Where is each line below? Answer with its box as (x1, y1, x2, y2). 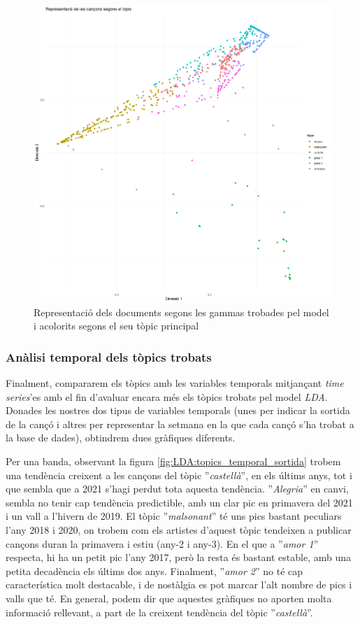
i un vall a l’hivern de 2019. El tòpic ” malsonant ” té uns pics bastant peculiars (6, 509, 342, 523)
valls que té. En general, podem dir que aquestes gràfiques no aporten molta (6, 590, 332, 605)
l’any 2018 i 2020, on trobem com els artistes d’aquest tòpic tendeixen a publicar (6, 522, 352, 537)
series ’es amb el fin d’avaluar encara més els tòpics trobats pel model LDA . (6, 389, 328, 404)
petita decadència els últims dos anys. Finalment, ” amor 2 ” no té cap (6, 563, 303, 578)
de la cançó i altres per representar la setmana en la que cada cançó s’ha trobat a (6, 416, 354, 431)
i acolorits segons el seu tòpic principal (34, 318, 199, 333)
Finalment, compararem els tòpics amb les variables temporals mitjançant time (6, 376, 344, 390)
